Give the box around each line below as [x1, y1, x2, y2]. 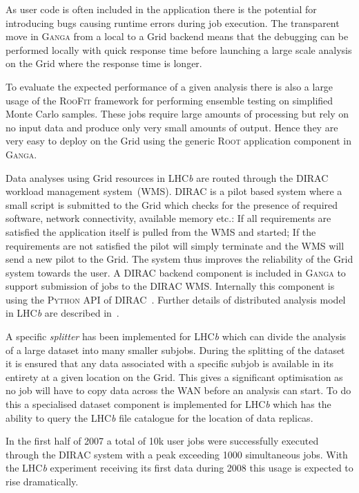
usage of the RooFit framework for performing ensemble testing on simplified [6, 93, 333, 107]
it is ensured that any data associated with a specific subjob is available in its [6, 356, 334, 371]
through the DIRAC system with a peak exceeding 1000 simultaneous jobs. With [6, 447, 348, 461]
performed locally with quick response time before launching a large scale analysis [6, 42, 352, 57]
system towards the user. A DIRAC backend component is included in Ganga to [6, 265, 346, 279]
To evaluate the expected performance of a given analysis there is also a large [6, 79, 333, 93]
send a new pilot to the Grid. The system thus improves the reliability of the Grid [6, 252, 353, 266]
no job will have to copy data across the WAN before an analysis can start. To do [6, 383, 351, 398]
